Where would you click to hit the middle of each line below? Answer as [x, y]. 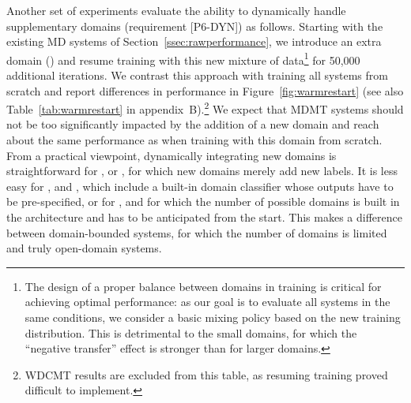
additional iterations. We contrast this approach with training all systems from [197, 75]
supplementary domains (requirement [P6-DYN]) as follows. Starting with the [195, 26]
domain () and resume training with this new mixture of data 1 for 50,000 [183, 58]
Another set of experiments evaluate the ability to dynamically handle [176, 10]
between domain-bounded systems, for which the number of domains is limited [197, 232]
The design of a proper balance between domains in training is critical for [203, 286]
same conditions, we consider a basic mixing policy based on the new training [213, 317]
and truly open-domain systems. [84, 248]
